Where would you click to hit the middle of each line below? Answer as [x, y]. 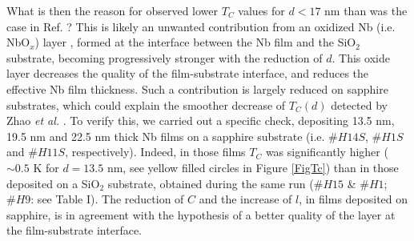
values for [261, 10]
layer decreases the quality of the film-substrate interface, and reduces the [188, 73]
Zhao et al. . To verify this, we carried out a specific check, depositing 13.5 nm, [201, 120]
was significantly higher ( [327, 152]
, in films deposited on [354, 199]
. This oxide [361, 57]
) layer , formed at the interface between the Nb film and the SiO [195, 42]
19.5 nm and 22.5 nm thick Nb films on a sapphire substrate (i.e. [166, 136]
